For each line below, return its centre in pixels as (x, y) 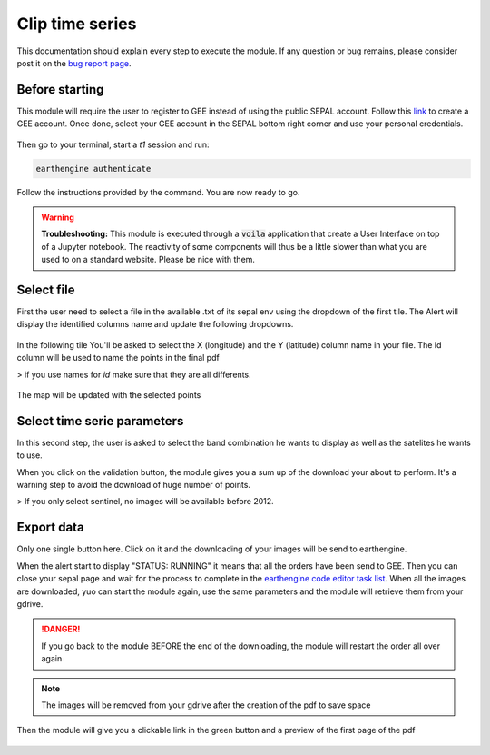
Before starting (60, 89)
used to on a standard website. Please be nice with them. (148, 260)
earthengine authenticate (93, 169)
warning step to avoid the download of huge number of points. (134, 485)
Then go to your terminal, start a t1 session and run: (113, 144)
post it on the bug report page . (74, 63)
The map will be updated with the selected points (109, 395)
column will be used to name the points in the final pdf (118, 358)
